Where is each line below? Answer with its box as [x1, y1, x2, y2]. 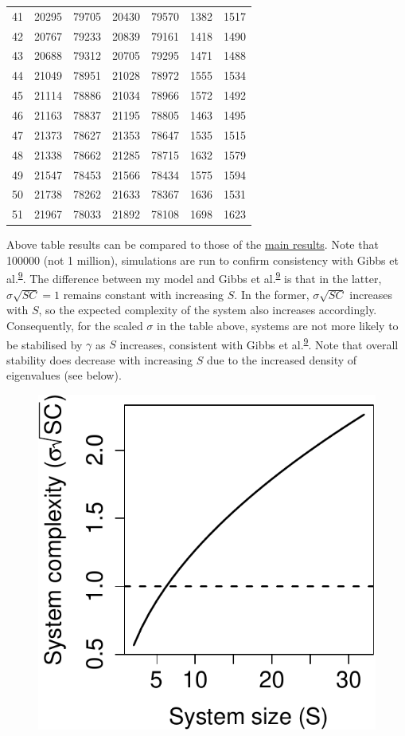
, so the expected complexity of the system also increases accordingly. [38, 301, 377, 318]
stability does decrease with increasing [6, 351, 193, 368]
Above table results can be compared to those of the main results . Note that [6, 236, 379, 253]
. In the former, [234, 285, 310, 302]
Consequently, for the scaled [6, 317, 143, 333]
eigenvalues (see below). [6, 367, 122, 384]
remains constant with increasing [63, 285, 224, 302]
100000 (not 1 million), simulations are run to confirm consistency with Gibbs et [6, 251, 399, 268]
